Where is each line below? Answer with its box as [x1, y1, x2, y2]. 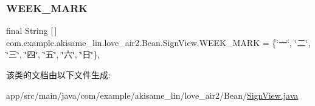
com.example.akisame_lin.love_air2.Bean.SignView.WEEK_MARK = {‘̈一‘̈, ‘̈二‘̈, [6, 36, 311, 48]
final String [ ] [6, 24, 57, 37]
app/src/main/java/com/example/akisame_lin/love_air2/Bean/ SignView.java [6, 88, 299, 101]
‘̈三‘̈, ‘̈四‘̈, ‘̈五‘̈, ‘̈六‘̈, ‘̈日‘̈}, [6, 48, 100, 61]
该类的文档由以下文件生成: [6, 68, 111, 81]
